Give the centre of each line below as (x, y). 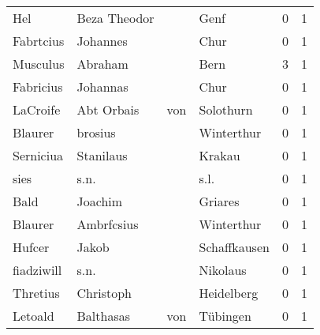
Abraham (102, 64)
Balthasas (104, 316)
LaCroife (37, 109)
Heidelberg (229, 293)
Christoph (104, 293)
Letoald (33, 316)
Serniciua (38, 155)
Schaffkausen (234, 247)
